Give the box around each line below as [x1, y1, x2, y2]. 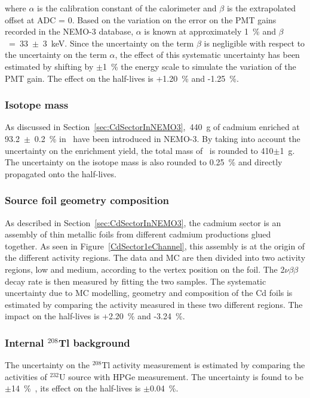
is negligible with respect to [204, 36, 305, 49]
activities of [5, 370, 47, 382]
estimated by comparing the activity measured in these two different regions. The [5, 298, 303, 310]
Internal [5, 335, 44, 350]
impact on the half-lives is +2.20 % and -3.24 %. [5, 310, 185, 322]
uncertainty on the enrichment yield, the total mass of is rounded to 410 [5, 144, 274, 156]
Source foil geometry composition [5, 193, 170, 208]
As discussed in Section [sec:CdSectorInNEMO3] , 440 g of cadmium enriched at [5, 121, 300, 133]
